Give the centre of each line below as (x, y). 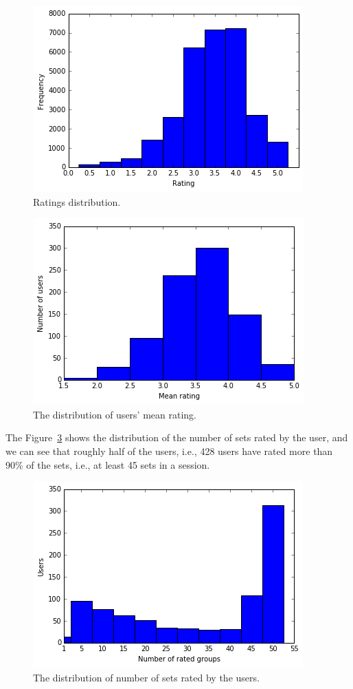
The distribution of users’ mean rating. (115, 414)
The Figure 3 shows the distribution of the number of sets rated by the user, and (177, 437)
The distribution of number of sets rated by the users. (146, 677)
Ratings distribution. (77, 201)
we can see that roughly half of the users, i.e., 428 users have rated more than (169, 450)
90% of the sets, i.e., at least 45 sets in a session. (108, 464)
